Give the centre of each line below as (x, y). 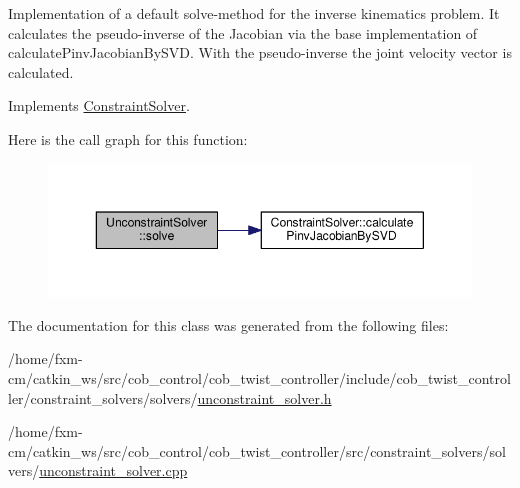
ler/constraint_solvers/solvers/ (103, 397)
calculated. (41, 71)
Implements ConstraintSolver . (99, 105)
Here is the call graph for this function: (128, 138)
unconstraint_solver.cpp (113, 470)
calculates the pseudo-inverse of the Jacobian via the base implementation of (243, 32)
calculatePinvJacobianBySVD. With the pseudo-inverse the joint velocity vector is (260, 52)
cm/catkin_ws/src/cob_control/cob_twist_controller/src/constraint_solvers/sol (257, 450)
